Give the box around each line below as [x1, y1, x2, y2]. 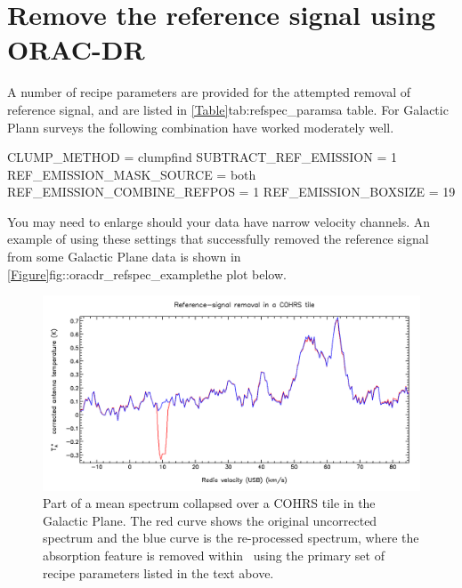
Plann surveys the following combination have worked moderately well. [7, 117, 394, 136]
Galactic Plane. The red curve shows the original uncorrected [43, 511, 377, 529]
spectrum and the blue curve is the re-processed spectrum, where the [43, 528, 419, 547]
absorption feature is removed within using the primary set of [43, 546, 385, 565]
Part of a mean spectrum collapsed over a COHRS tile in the [43, 494, 376, 512]
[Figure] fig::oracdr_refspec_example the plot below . [7, 264, 287, 283]
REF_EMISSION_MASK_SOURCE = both [7, 165, 256, 183]
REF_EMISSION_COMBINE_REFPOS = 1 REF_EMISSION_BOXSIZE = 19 [7, 182, 456, 201]
